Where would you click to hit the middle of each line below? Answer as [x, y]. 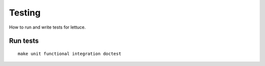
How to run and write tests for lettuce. [47, 27]
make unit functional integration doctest [70, 54]
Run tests [24, 41]
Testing [25, 13]
